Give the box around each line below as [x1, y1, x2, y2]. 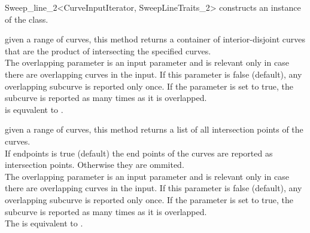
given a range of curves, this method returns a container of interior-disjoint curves [5, 33, 305, 45]
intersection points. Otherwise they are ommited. [5, 158, 184, 171]
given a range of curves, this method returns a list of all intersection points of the [5, 123, 303, 136]
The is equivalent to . [5, 217, 83, 229]
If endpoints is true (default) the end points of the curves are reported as [5, 146, 273, 159]
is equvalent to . [5, 103, 63, 115]
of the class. [5, 13, 48, 25]
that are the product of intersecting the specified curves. [5, 44, 211, 57]
